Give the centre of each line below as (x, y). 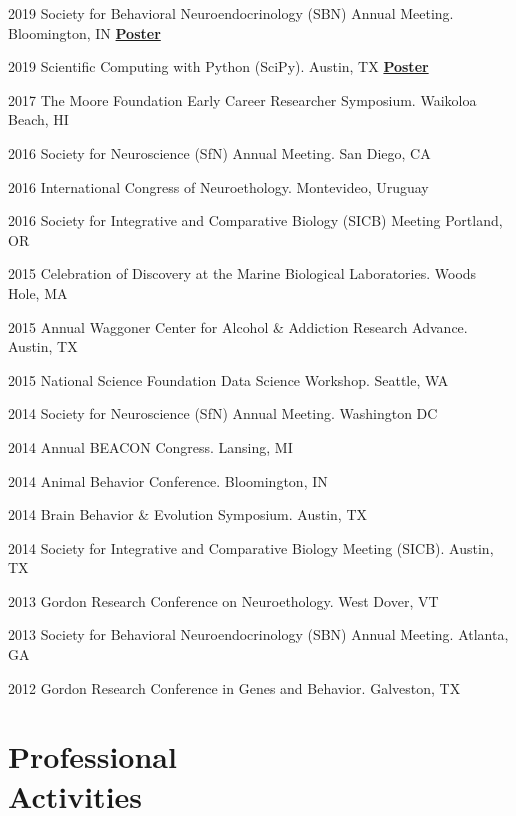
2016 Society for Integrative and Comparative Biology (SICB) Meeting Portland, (255, 220)
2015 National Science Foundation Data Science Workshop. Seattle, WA (228, 379)
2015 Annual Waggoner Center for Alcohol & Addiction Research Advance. (238, 326)
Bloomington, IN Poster (84, 32)
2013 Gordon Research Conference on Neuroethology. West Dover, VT (223, 600)
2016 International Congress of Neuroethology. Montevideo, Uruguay (218, 186)
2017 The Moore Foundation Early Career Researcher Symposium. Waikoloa (242, 99)
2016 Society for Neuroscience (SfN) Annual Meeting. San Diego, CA (219, 152)
